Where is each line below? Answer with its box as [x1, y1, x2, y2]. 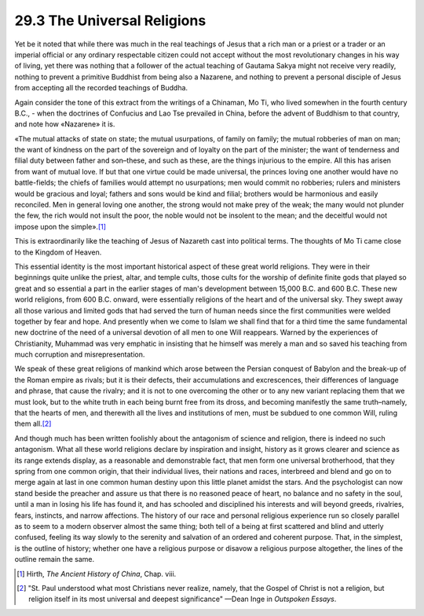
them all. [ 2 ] [14, 419, 52, 428]
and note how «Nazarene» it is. [14, 119, 115, 129]
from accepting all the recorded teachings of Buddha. [14, 83, 188, 93]
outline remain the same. [14, 555, 94, 564]
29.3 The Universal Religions [14, 12, 207, 29]
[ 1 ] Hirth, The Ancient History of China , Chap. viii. [16, 569, 177, 578]
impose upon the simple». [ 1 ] [14, 222, 106, 231]
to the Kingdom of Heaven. [14, 247, 102, 257]
